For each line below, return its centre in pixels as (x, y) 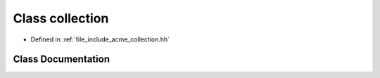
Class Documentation (62, 59)
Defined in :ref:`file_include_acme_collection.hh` (100, 39)
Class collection (61, 18)
